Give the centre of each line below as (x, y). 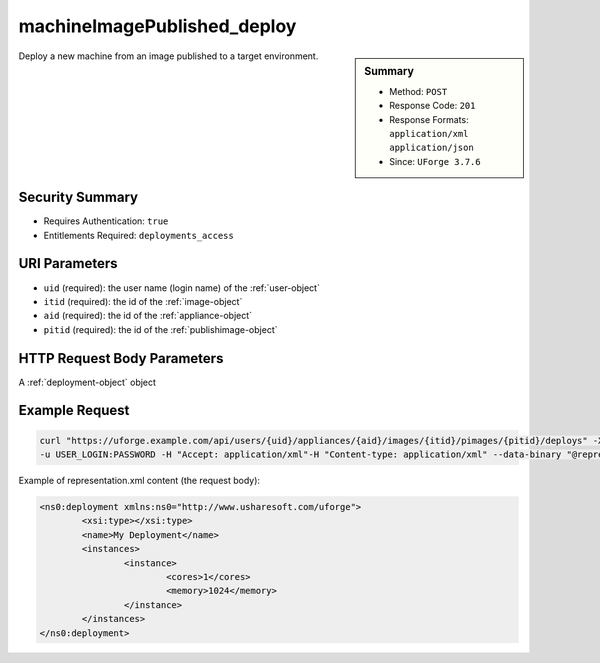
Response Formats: (429, 119)
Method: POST (418, 91)
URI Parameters (68, 263)
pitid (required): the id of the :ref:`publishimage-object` (160, 329)
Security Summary (78, 197)
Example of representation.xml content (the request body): (139, 480)
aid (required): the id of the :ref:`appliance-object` (148, 316)
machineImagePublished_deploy (157, 26)
